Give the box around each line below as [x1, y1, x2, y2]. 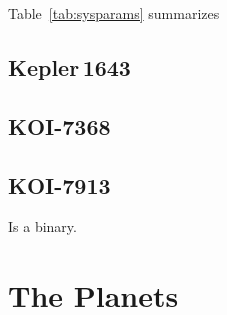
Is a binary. [8, 216, 77, 237]
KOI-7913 [8, 169, 111, 200]
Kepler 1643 [8, 51, 131, 82]
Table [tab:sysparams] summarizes [8, 3, 220, 23]
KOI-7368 [8, 110, 111, 141]
